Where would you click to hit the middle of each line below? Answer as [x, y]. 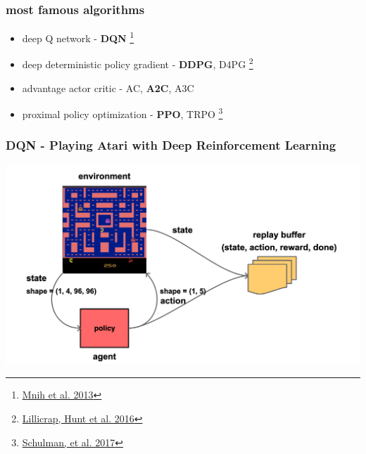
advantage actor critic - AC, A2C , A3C [108, 87]
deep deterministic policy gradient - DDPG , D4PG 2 [138, 63]
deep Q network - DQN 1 [78, 37]
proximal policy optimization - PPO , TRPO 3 [122, 113]
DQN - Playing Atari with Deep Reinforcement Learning [171, 145]
